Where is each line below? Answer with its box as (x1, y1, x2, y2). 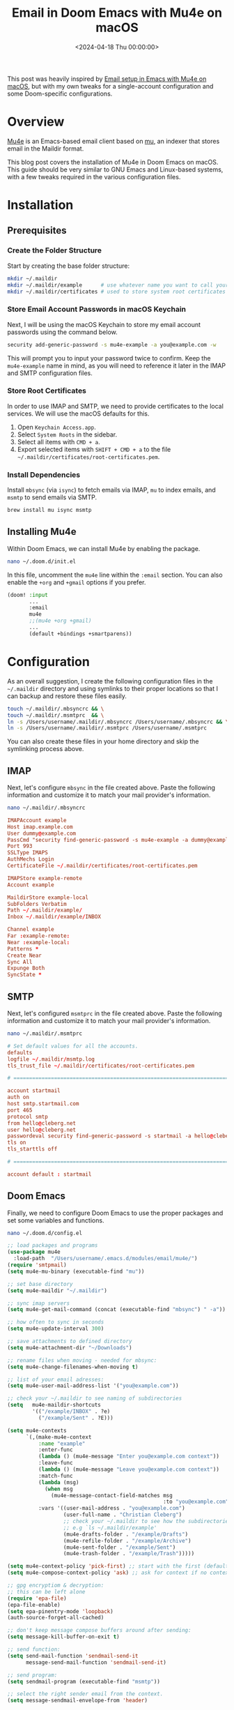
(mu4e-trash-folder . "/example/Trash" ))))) (63, 1550, 195, 1557)
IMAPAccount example (7, 817, 68, 824)
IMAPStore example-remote (7, 875, 82, 882)
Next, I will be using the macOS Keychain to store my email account (7, 320, 201, 328)
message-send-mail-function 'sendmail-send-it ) (25, 1658, 167, 1666)
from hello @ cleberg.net (7, 1119, 77, 1127)
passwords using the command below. (7, 328, 118, 336)
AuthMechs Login (7, 856, 54, 863)
